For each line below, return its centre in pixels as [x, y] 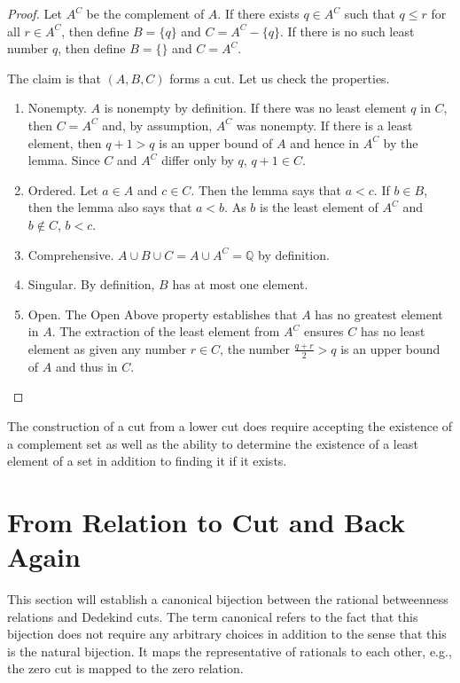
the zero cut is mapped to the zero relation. [125, 668]
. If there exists [258, 13]
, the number [255, 348]
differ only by [198, 160]
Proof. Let [35, 13]
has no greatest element [379, 314]
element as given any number [107, 348]
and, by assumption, [157, 125]
